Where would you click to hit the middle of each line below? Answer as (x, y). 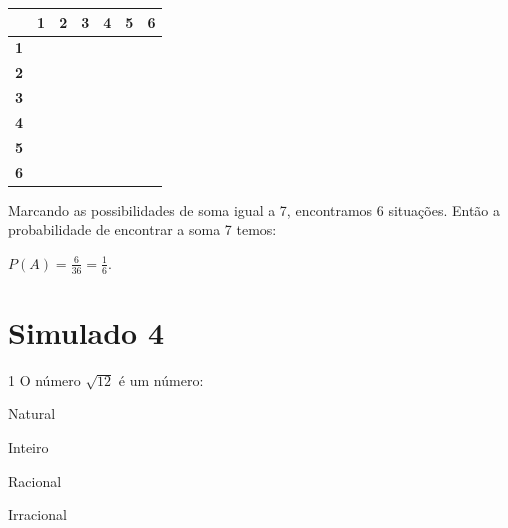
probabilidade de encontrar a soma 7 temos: (142, 229)
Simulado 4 (86, 331)
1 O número (44, 379)
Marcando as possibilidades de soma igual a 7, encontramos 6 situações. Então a (254, 209)
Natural (32, 413)
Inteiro (28, 446)
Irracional (37, 514)
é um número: (161, 379)
